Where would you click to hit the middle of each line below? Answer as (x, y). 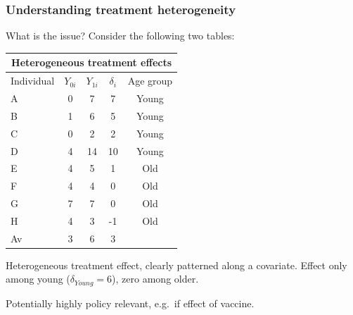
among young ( (38, 279)
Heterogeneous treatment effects (92, 62)
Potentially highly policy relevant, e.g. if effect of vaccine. (130, 303)
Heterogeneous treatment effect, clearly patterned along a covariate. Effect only (176, 265)
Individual (33, 81)
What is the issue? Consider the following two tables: (120, 36)
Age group (150, 81)
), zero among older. (155, 279)
